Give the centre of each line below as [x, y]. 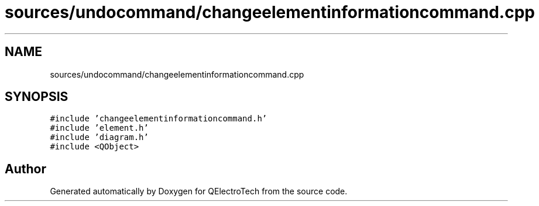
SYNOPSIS [37, 97]
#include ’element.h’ [99, 128]
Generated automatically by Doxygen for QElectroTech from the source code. [199, 191]
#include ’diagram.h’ [99, 137]
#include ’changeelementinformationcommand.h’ [159, 119]
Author [25, 169]
